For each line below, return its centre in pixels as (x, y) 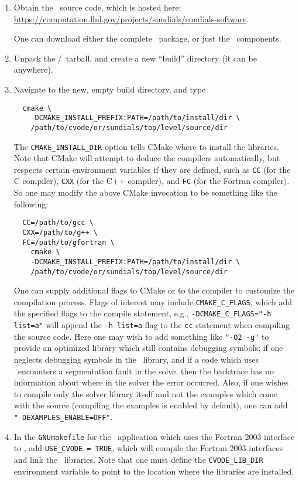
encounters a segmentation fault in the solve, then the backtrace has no (146, 371)
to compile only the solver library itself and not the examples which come (146, 393)
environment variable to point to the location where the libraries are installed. (154, 471)
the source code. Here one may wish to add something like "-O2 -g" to (141, 336)
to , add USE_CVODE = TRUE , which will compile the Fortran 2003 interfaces (148, 448)
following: (31, 204)
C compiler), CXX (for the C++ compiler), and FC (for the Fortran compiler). (152, 181)
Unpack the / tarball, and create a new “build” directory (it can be (135, 58)
